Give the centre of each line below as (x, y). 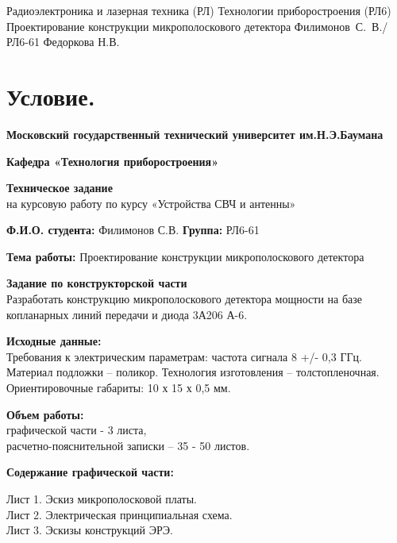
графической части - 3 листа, (77, 430)
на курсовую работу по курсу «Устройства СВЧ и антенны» (151, 203)
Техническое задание (60, 188)
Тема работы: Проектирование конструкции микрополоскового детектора (185, 256)
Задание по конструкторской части (97, 283)
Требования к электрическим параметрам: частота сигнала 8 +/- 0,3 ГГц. (184, 356)
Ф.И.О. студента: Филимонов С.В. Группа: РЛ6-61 (133, 230)
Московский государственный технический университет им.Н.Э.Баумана (195, 134)
